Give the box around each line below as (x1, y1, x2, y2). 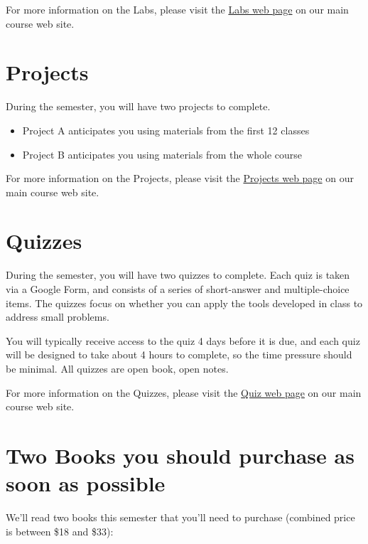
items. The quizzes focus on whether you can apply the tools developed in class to (6, 295, 363, 310)
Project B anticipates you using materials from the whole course (22, 146, 303, 161)
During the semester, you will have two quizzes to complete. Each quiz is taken (6, 267, 350, 282)
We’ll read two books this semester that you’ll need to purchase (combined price (6, 510, 355, 525)
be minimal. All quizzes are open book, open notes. (6, 361, 229, 375)
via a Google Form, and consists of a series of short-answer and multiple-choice (6, 282, 350, 296)
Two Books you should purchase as (6, 440, 355, 469)
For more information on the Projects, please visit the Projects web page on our (6, 171, 354, 186)
